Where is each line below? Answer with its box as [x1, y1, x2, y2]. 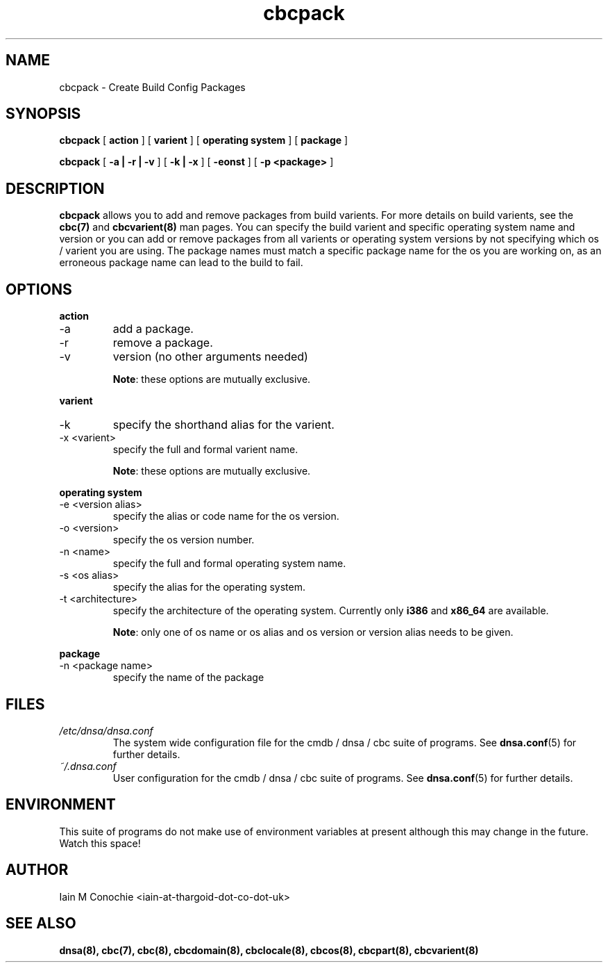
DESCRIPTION [6, 179, 105, 197]
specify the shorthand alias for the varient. [112, 418, 335, 432]
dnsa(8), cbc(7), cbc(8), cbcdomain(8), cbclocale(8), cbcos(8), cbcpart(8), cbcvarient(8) [59, 944, 479, 956]
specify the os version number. [112, 534, 255, 546]
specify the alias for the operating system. [112, 581, 305, 593]
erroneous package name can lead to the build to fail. [59, 256, 303, 269]
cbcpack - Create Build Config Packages [59, 81, 246, 93]
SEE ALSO [6, 914, 76, 933]
